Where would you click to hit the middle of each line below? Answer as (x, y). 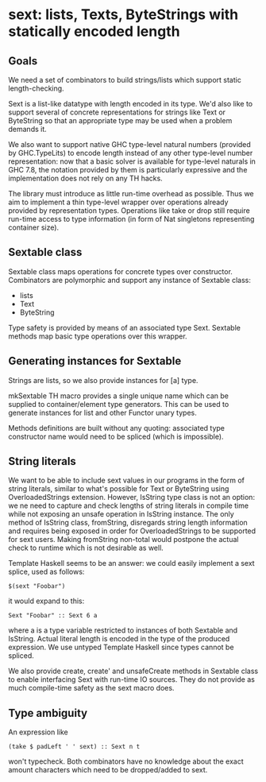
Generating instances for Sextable (95, 361)
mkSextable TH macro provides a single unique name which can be (118, 396)
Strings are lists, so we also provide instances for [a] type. (103, 380)
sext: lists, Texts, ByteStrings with (123, 15)
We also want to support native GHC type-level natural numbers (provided (130, 144)
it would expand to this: (46, 601)
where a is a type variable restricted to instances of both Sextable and (123, 630)
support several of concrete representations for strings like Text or (117, 112)
